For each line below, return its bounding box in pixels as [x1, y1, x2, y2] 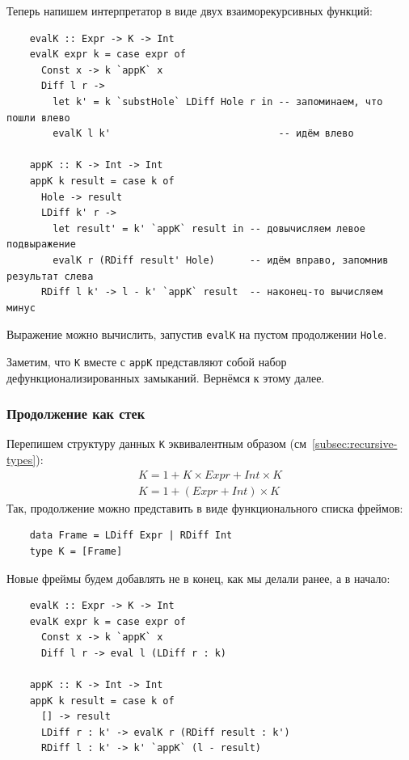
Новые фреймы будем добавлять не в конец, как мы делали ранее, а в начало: [6, 569, 390, 586]
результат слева [6, 270, 94, 282]
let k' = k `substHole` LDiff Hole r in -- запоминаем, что [53, 95, 383, 108]
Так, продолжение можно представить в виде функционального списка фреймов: [6, 499, 403, 516]
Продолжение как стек [6, 403, 145, 424]
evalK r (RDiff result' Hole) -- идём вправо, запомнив [53, 254, 389, 266]
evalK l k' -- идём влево [53, 128, 354, 140]
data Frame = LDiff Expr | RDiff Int [29, 530, 233, 542]
